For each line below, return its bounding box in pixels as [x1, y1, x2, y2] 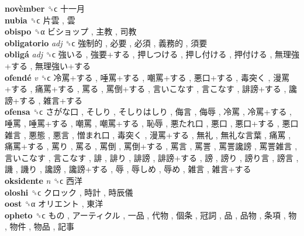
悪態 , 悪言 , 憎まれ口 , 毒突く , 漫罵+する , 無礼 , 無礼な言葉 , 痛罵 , [29, 128, 291, 141]
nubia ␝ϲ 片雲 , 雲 [5, 13, 75, 26]
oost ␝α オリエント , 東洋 [5, 197, 103, 210]
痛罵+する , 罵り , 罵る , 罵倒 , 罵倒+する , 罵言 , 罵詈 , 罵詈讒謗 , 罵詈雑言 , [5, 140, 298, 152]
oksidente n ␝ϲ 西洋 [5, 174, 83, 186]
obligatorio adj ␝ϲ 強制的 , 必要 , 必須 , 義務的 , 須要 [5, 36, 208, 49]
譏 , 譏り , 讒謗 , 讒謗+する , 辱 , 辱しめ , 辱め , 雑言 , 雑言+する [5, 163, 251, 175]
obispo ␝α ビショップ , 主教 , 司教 [5, 25, 137, 37]
